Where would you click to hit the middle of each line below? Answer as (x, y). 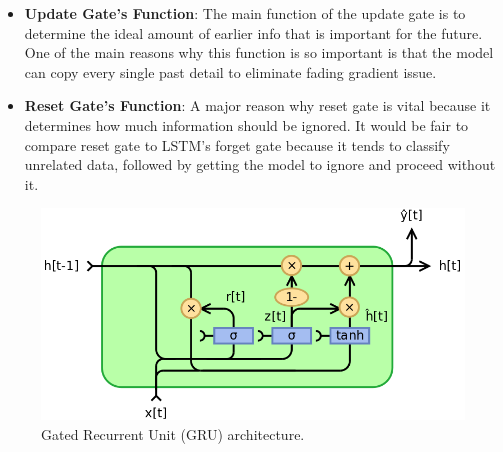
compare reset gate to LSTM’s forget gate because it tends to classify (237, 144)
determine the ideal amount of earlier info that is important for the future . (253, 32)
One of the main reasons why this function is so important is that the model (259, 52)
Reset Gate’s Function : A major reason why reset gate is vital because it (257, 105)
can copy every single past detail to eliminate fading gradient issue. (230, 71)
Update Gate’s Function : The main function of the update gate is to (245, 13)
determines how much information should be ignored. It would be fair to (246, 124)
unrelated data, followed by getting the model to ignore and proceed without (260, 164)
